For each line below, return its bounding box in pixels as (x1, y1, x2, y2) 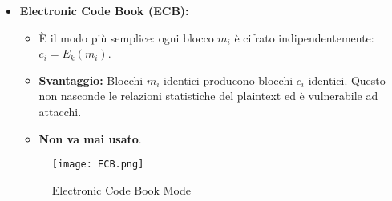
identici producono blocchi (164, 71, 293, 88)
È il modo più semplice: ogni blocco (38, 29, 214, 46)
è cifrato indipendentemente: (234, 29, 374, 46)
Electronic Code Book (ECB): (19, 2, 189, 18)
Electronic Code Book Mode (51, 181, 191, 198)
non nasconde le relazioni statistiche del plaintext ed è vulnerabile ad (38, 87, 378, 104)
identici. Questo (308, 71, 386, 88)
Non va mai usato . (38, 130, 142, 147)
